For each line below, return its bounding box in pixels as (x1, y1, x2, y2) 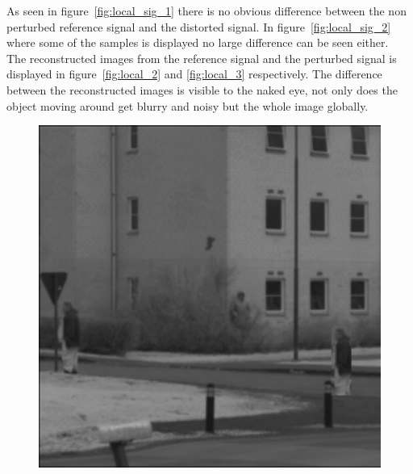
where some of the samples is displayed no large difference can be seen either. (6, 34, 389, 51)
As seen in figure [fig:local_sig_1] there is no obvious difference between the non (6, 2, 407, 19)
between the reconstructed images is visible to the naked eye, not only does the (6, 81, 398, 98)
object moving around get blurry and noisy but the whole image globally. (6, 97, 369, 114)
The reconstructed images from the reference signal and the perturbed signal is (6, 49, 397, 66)
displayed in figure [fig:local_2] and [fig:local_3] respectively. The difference (6, 65, 382, 82)
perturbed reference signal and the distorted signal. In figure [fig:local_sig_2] (6, 18, 391, 35)
